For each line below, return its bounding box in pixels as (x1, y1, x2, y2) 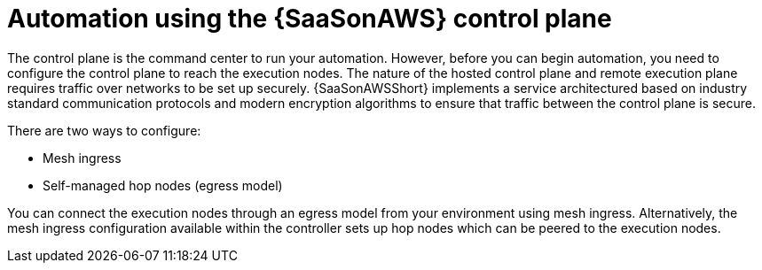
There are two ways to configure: (7, 122, 201, 138)
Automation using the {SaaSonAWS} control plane (7, 4, 612, 34)
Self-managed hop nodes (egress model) (43, 177, 283, 193)
